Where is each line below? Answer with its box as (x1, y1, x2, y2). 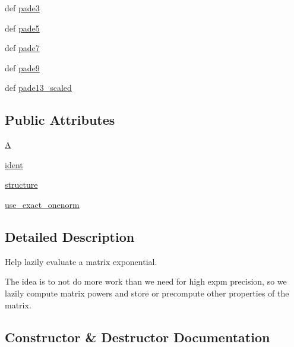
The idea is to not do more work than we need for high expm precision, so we (5, 275, 287, 288)
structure (5, 178, 38, 191)
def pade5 (5, 21, 40, 34)
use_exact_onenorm (5, 198, 80, 210)
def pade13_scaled (5, 81, 72, 94)
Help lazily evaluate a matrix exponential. (5, 255, 157, 267)
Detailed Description (5, 227, 135, 245)
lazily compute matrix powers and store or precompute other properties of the (5, 286, 289, 299)
